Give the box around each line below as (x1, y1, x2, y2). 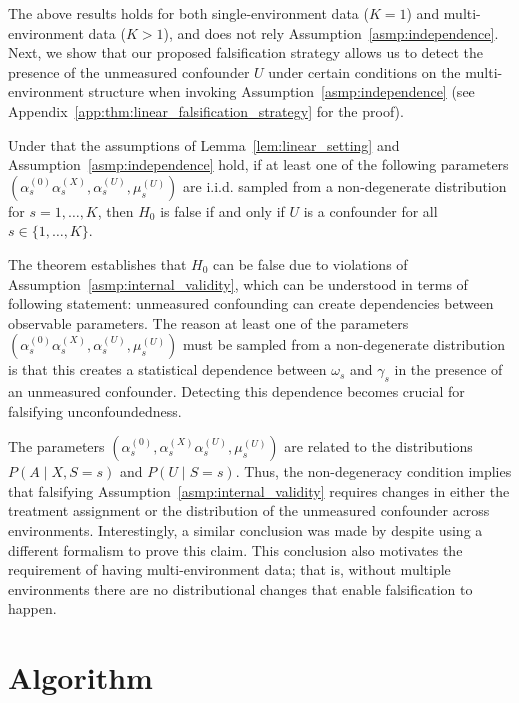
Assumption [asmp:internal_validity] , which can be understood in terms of (8, 273, 468, 294)
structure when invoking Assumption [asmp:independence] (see (88, 81, 475, 102)
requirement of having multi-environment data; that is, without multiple (8, 559, 451, 580)
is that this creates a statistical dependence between (8, 359, 327, 380)
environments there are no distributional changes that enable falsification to (8, 578, 473, 599)
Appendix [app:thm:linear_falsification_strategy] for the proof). (8, 100, 404, 121)
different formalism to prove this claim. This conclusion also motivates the (8, 539, 463, 560)
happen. (8, 598, 57, 619)
